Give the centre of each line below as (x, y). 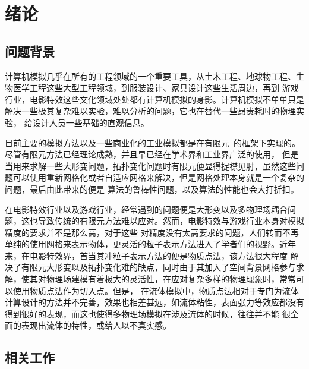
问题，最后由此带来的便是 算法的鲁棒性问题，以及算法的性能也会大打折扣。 (152, 189)
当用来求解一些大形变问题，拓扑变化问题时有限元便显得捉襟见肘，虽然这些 (150, 165)
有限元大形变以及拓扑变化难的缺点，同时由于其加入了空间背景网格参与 (158, 267)
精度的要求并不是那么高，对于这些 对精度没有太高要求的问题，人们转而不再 (152, 232)
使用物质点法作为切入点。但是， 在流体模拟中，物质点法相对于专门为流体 (156, 290)
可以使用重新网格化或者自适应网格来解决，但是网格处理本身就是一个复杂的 (158, 177)
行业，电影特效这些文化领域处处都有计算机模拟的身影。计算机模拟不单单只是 (154, 99)
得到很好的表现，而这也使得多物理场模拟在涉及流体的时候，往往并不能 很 (148, 313)
